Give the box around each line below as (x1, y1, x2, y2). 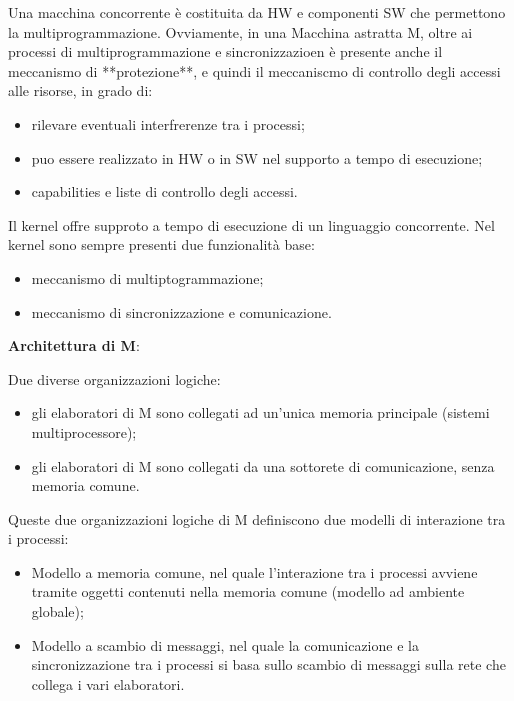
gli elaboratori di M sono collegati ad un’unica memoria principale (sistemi (31, 402, 490, 423)
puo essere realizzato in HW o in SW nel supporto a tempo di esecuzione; (31, 147, 483, 168)
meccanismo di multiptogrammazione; (31, 267, 264, 288)
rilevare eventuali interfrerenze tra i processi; (31, 113, 305, 134)
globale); (31, 601, 84, 622)
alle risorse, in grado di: (8, 80, 153, 101)
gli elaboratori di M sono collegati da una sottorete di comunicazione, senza (31, 455, 495, 476)
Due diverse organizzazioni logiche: (8, 368, 221, 389)
